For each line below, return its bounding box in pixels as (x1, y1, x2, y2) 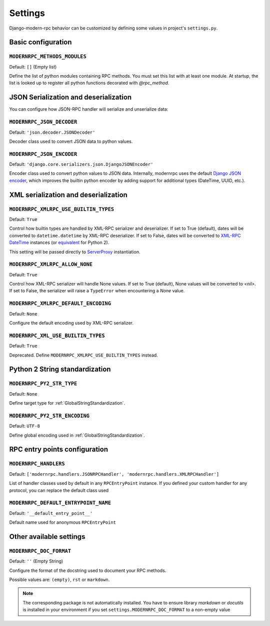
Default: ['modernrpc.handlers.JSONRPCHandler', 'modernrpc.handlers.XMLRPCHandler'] (9, 471, 219, 477)
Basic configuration (9, 38, 72, 47)
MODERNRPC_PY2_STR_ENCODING (9, 412, 90, 419)
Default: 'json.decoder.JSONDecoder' (9, 129, 95, 135)
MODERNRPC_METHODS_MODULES (9, 53, 87, 60)
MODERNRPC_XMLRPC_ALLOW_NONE (9, 261, 92, 268)
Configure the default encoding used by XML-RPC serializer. (9, 320, 133, 326)
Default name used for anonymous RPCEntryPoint (9, 519, 116, 525)
